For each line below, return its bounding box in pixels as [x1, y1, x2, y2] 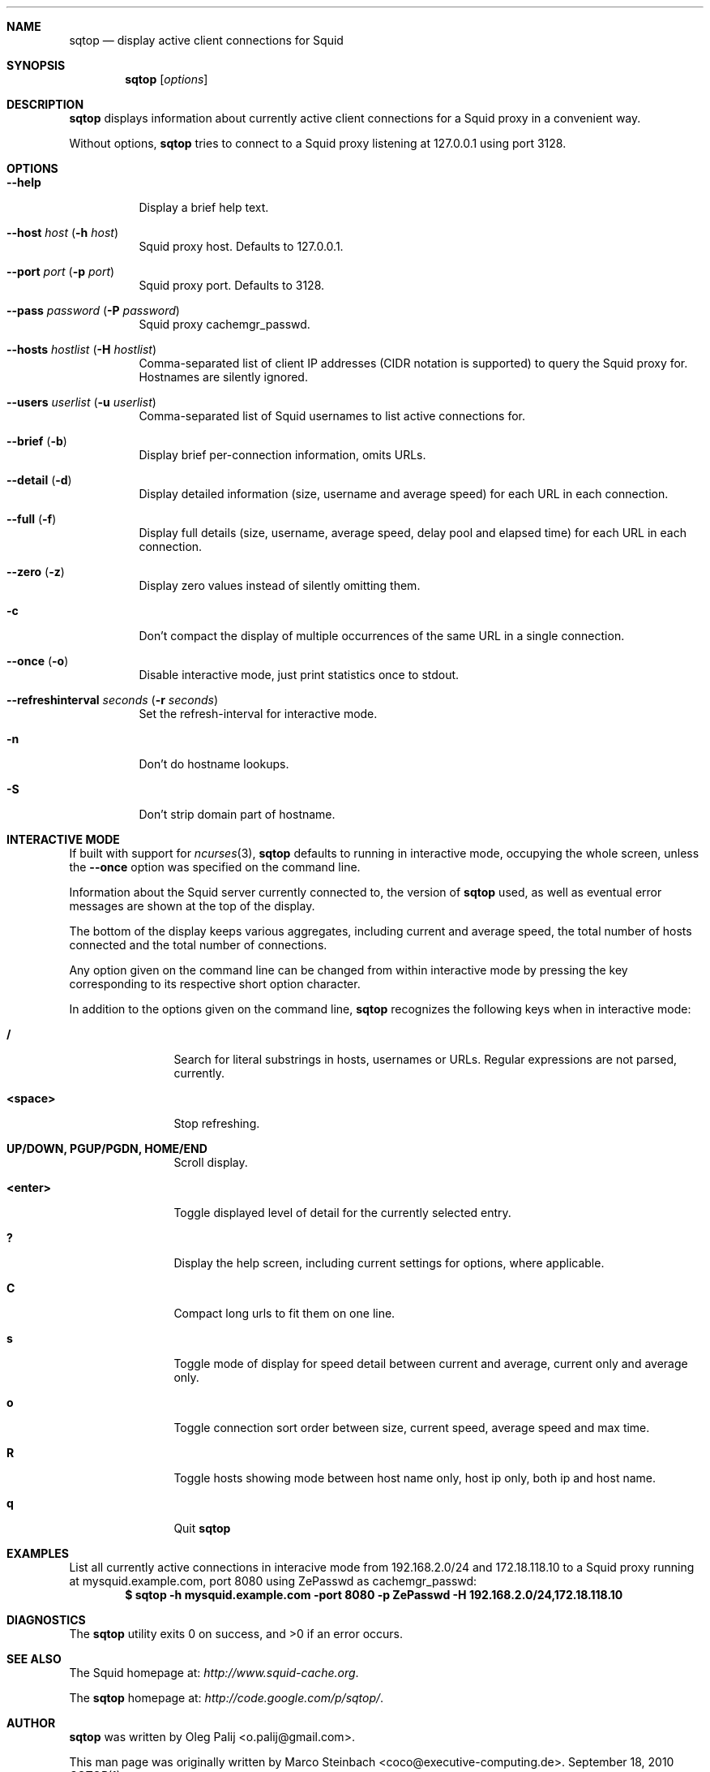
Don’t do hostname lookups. [139, 757, 289, 771]
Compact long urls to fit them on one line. [173, 1306, 396, 1320]
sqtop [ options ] [125, 72, 208, 86]
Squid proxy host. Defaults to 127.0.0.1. [139, 239, 344, 253]
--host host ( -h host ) [6, 226, 118, 239]
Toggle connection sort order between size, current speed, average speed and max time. [173, 1421, 650, 1434]
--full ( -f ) [6, 512, 57, 526]
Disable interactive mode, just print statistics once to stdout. [139, 668, 460, 682]
